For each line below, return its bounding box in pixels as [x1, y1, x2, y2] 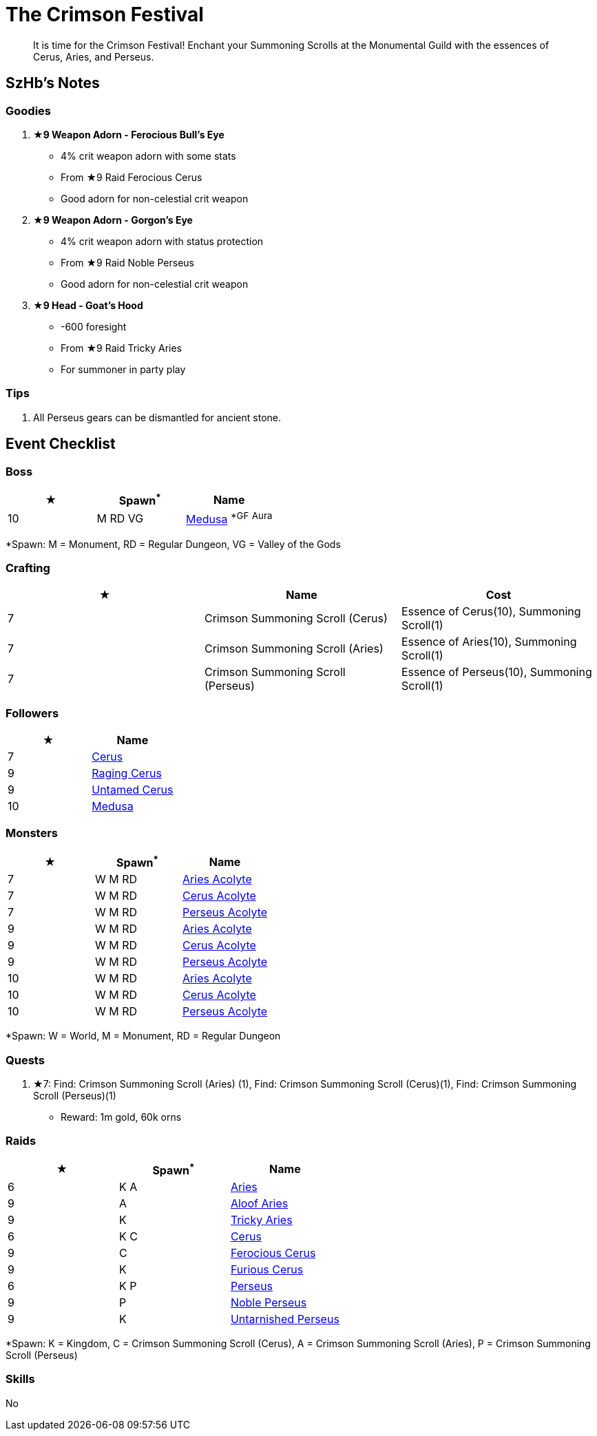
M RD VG [96, 511, 144, 525]
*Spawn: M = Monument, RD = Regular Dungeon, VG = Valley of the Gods [6, 538, 341, 550]
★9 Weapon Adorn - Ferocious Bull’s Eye [33, 128, 224, 140]
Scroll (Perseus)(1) [33, 1089, 116, 1101]
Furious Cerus [230, 1263, 304, 1276]
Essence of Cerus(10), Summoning [401, 604, 581, 619]
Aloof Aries [230, 1196, 289, 1210]
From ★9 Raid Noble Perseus [61, 256, 194, 268]
